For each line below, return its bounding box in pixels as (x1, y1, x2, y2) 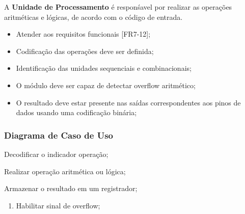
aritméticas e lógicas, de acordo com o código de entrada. (4, 11, 183, 22)
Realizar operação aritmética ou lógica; (4, 166, 126, 176)
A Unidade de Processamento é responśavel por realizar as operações (4, 2, 232, 12)
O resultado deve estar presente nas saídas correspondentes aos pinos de (16, 97, 241, 108)
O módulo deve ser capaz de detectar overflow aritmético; (16, 79, 196, 90)
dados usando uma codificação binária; (16, 107, 137, 118)
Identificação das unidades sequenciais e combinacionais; (16, 63, 192, 73)
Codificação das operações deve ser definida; (16, 45, 154, 56)
